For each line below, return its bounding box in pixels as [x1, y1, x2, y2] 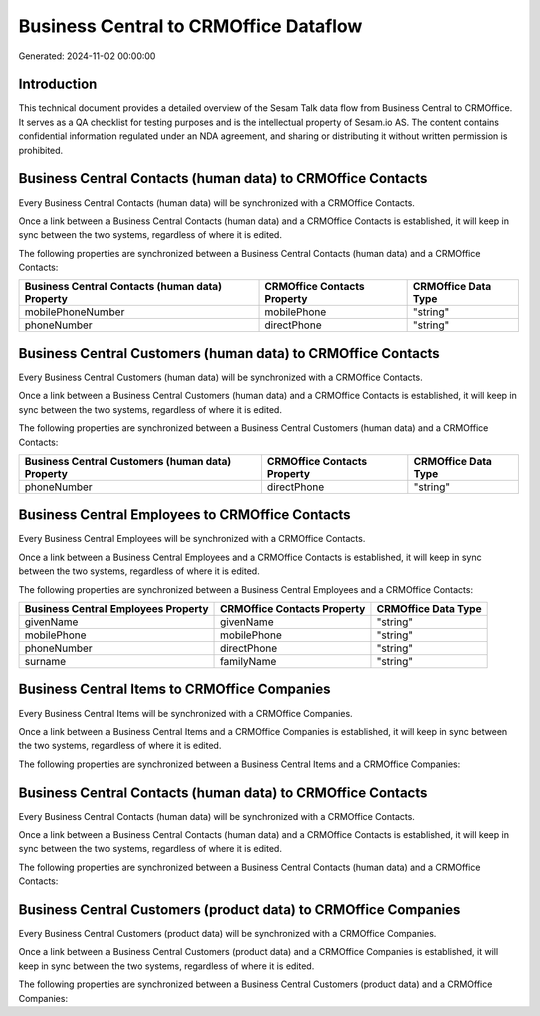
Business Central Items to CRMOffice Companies [18, 681, 331, 698]
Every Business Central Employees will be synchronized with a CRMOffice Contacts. [18, 533, 366, 545]
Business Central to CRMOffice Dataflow [18, 15, 363, 37]
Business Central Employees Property [24, 602, 209, 616]
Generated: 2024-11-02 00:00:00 [18, 50, 156, 62]
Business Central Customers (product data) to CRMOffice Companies [18, 901, 461, 918]
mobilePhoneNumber [24, 305, 125, 319]
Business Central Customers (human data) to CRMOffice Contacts [18, 345, 440, 362]
